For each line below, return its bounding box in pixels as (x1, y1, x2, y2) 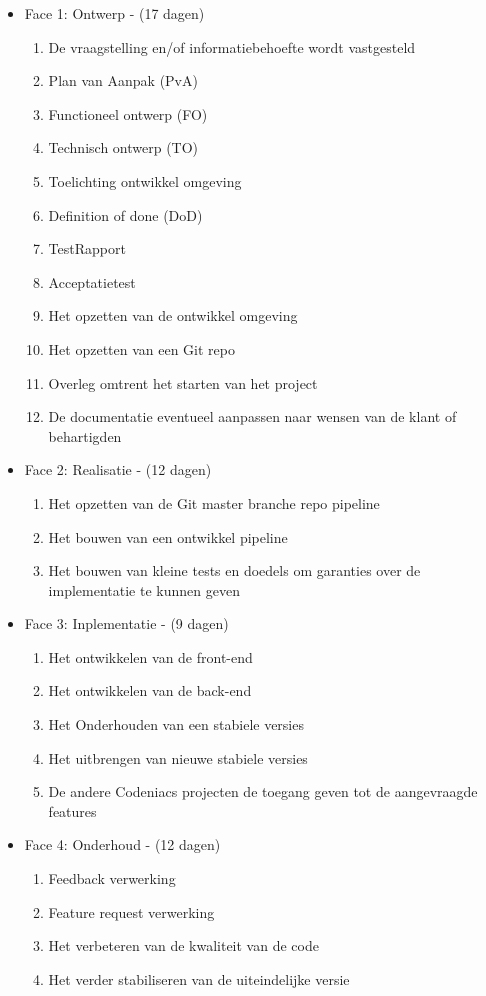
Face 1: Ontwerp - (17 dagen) (24, 3, 205, 23)
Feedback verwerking (48, 868, 176, 889)
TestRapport (48, 238, 126, 259)
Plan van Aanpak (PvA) (48, 70, 198, 91)
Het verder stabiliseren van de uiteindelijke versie (48, 968, 350, 989)
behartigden (48, 425, 122, 446)
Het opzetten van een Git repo (48, 338, 235, 359)
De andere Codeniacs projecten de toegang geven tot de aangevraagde (48, 781, 478, 802)
